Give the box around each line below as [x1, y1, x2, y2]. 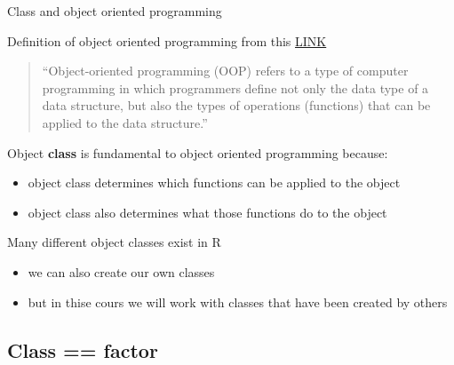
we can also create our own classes [28, 262, 215, 281]
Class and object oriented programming [7, 2, 222, 20]
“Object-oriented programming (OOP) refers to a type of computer [42, 61, 409, 80]
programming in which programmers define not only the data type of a [42, 78, 429, 97]
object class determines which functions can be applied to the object [28, 173, 401, 192]
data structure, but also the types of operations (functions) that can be [42, 96, 431, 115]
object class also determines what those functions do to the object [28, 202, 387, 221]
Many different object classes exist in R [7, 233, 221, 251]
